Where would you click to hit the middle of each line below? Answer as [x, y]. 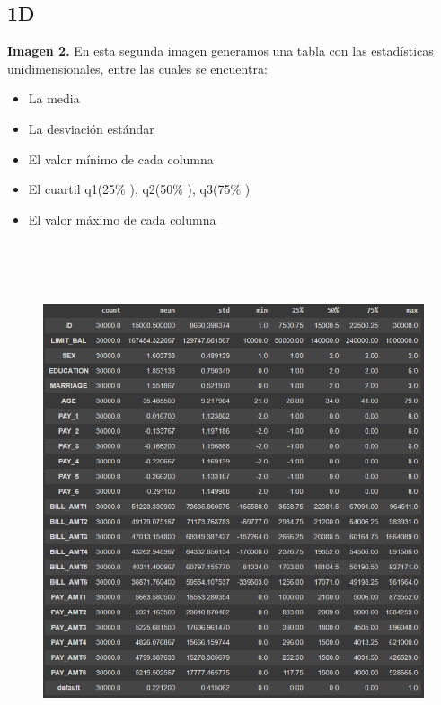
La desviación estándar [91, 128]
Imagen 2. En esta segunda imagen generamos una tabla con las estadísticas [220, 51]
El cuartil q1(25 [72, 189]
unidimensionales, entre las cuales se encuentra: [137, 68]
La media [54, 98]
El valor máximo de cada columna [122, 219]
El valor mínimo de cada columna [121, 159]
